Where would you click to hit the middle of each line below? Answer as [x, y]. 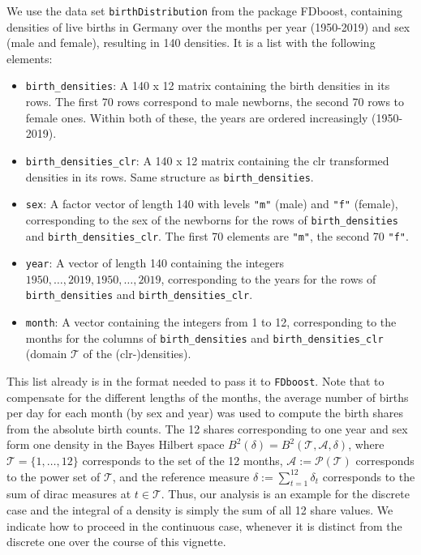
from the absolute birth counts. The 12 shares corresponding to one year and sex [207, 428]
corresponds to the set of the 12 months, [183, 460]
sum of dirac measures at [69, 494]
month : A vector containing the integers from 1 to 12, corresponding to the [211, 322]
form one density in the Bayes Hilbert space [116, 444]
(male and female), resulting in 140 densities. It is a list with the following [191, 43]
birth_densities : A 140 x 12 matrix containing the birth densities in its [208, 85]
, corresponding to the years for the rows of [268, 278]
